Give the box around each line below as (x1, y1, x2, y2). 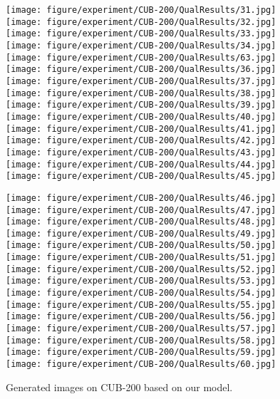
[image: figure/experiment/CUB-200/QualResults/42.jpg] (6, 135, 276, 146)
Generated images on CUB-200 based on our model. (6, 379, 233, 394)
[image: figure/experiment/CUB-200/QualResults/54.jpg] (6, 288, 276, 299)
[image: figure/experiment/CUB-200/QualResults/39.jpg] (6, 100, 276, 110)
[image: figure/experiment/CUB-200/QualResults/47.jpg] (6, 204, 276, 215)
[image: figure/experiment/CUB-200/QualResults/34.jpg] (6, 40, 276, 51)
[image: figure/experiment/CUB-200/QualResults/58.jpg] (6, 335, 276, 346)
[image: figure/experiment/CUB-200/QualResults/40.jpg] (6, 111, 276, 122)
